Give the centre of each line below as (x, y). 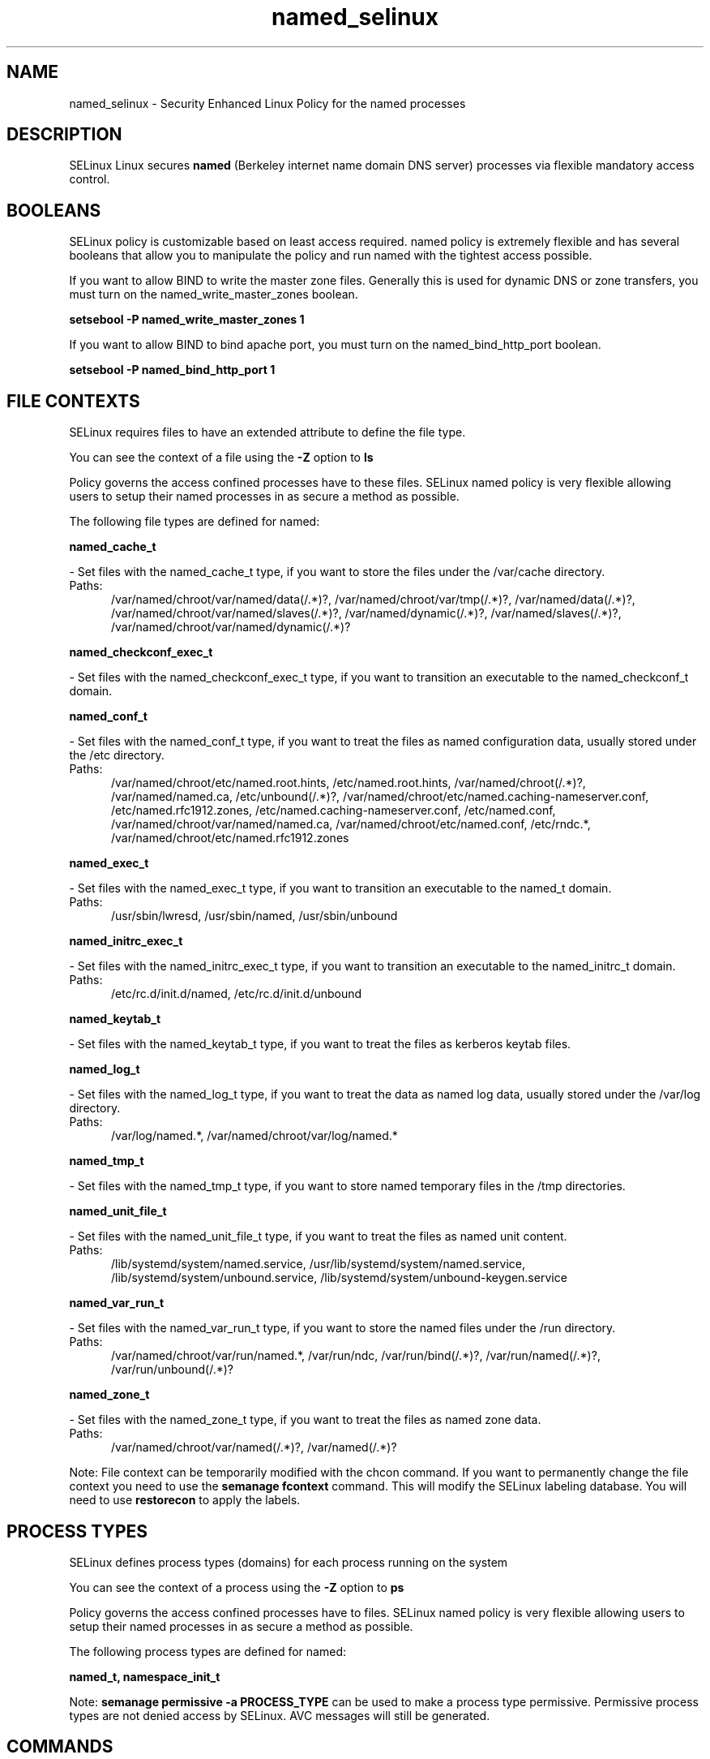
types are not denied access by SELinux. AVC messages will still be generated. (280, 1715)
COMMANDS (60, 1747)
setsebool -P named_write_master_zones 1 (187, 320)
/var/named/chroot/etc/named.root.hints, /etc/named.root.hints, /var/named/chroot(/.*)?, (349, 783)
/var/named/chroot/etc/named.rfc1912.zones (230, 838)
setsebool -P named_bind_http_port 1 (172, 370)
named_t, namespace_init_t (145, 1676)
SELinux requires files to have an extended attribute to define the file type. (267, 432)
